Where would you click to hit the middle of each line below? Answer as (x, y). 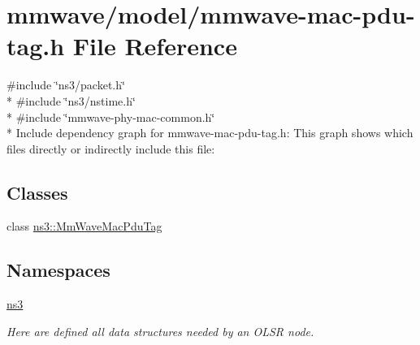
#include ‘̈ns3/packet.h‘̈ (66, 85)
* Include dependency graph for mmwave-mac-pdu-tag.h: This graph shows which (210, 133)
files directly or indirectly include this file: (111, 148)
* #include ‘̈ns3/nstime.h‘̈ (71, 100)
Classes (37, 192)
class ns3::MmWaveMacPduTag (84, 226)
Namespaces (58, 270)
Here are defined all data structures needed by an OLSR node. (160, 331)
